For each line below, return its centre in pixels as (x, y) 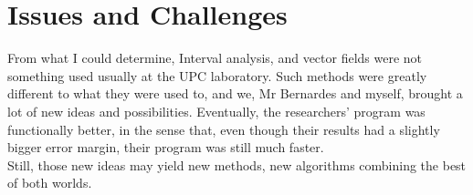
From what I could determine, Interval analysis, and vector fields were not (215, 58)
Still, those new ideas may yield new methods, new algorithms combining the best (237, 164)
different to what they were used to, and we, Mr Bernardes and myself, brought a (235, 93)
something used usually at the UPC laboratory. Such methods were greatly (217, 75)
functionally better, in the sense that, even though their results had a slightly (224, 129)
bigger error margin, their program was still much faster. (166, 147)
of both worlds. (50, 183)
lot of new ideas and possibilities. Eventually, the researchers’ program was (216, 111)
